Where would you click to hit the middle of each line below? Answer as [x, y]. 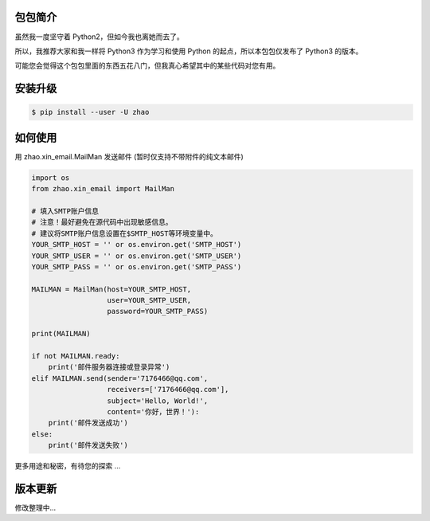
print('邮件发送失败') [88, 445]
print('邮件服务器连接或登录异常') [109, 367]
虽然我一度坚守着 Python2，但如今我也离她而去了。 [100, 37]
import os [51, 178]
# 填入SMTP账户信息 [65, 211]
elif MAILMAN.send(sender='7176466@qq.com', [120, 378]
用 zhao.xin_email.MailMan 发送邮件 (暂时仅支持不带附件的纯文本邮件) [129, 156]
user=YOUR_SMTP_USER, [149, 300]
